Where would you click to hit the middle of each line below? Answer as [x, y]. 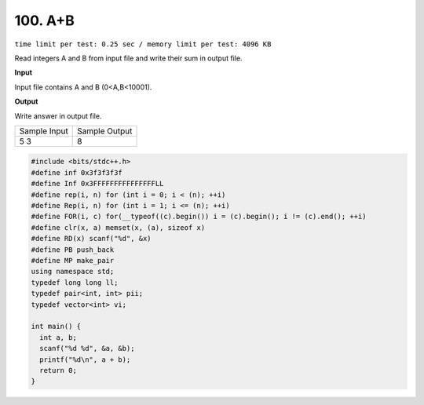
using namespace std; [73, 272]
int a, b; [58, 337]
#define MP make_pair [73, 260]
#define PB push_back [73, 250]
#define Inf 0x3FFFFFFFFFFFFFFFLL [97, 184]
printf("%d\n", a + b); [85, 359]
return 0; [58, 370]
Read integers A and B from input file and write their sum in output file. [128, 58]
